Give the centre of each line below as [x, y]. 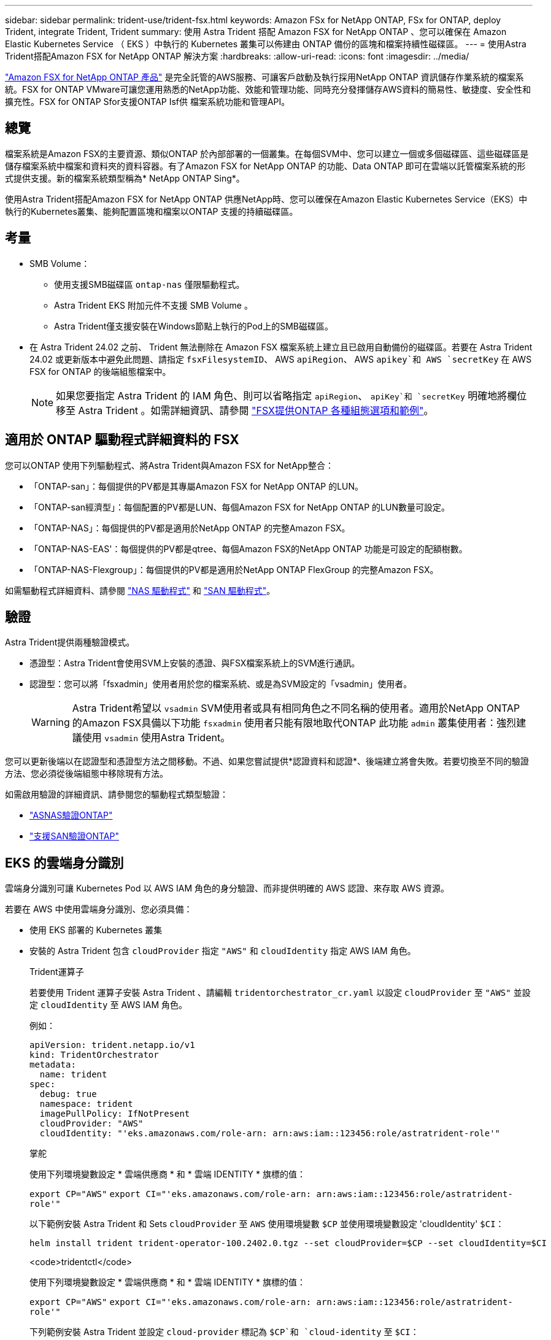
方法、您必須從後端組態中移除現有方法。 [87, 774]
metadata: [53, 1065]
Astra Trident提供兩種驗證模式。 [70, 642]
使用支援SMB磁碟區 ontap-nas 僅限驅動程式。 [149, 284]
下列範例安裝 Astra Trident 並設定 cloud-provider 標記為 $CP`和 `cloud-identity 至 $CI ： [224, 1332]
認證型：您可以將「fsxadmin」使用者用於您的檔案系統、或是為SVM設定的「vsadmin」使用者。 [221, 684]
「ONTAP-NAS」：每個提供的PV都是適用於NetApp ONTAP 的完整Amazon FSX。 [190, 528]
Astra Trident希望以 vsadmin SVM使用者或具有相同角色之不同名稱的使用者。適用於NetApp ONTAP [296, 708]
